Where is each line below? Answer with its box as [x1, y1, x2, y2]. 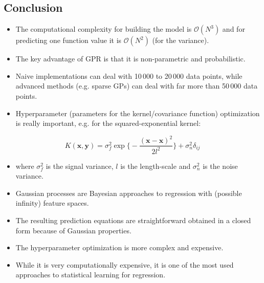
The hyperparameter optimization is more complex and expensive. [15, 242, 224, 253]
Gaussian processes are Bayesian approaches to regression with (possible [15, 187, 242, 198]
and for [222, 24, 245, 34]
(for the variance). [152, 35, 209, 46]
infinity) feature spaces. [15, 198, 89, 208]
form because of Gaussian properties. [15, 225, 131, 235]
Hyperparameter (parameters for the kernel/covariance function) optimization [15, 107, 260, 118]
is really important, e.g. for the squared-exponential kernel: [15, 118, 201, 128]
